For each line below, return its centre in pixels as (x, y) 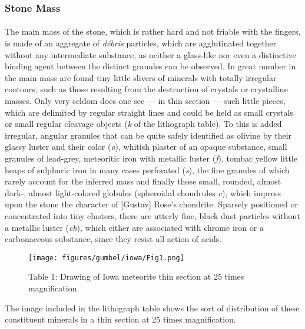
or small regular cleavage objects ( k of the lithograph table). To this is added (143, 124)
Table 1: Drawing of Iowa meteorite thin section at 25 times (136, 276)
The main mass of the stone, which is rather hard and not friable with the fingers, (153, 31)
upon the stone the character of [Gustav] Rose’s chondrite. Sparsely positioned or (151, 204)
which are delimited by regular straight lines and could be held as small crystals (149, 112)
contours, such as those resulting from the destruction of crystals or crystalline (146, 89)
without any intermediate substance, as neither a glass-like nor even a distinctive (150, 54)
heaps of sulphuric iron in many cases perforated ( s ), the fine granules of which (147, 169)
